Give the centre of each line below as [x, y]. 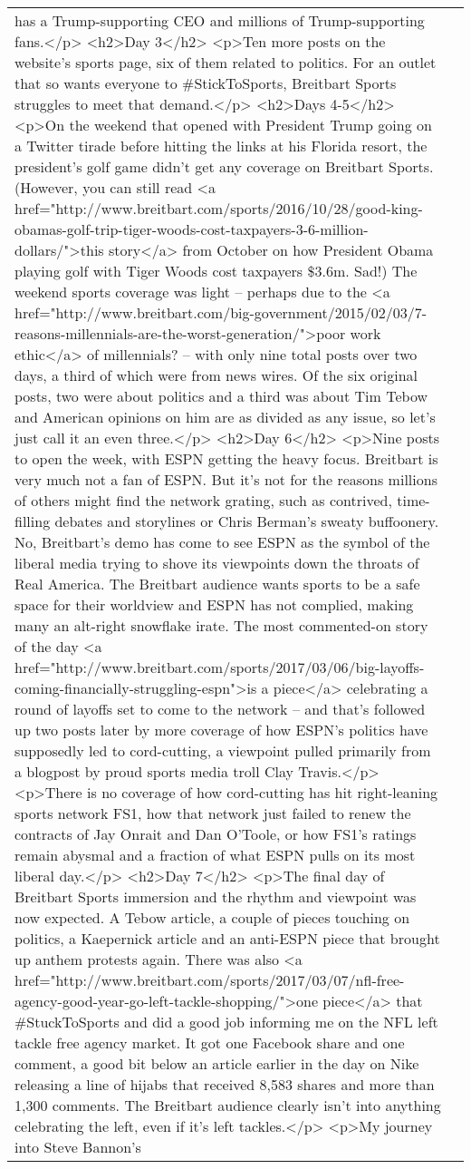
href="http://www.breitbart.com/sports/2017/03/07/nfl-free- [210, 980]
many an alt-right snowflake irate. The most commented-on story [221, 625]
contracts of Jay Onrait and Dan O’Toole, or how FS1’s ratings [216, 834]
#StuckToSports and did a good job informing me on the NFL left [226, 1022]
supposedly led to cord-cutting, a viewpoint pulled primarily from [223, 750]
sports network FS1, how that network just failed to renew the [213, 813]
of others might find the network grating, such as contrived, [203, 500]
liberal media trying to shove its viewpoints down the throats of [217, 563]
